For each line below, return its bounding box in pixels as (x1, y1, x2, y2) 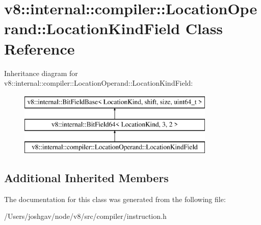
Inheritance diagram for (4, 67, 78, 78)
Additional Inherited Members (4, 170, 169, 186)
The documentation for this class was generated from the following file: (4, 193, 226, 204)
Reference (4, 38, 75, 59)
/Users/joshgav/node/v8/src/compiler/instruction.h (4, 211, 167, 221)
